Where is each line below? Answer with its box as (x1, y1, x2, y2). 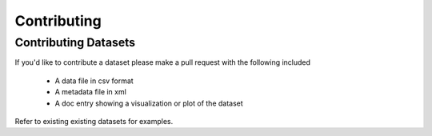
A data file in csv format (54, 76, 134, 86)
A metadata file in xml (54, 87, 127, 97)
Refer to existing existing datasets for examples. (14, 116, 174, 126)
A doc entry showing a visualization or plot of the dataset (54, 98, 243, 108)
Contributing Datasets (14, 35, 136, 50)
